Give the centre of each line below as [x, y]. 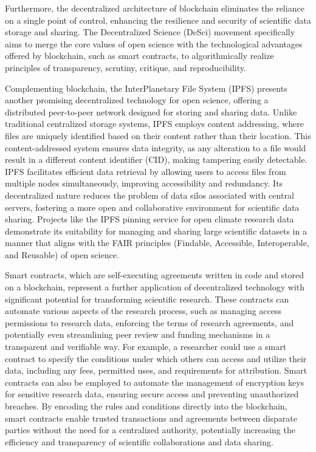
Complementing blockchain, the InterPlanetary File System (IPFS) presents [146, 88]
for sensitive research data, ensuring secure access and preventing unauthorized [152, 394]
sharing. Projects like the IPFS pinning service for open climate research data [149, 219]
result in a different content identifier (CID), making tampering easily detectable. [156, 159]
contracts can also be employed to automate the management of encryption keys [155, 382]
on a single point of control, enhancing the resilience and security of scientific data [158, 20]
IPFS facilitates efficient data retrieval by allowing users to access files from [146, 171]
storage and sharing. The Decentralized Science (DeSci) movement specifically [150, 32]
